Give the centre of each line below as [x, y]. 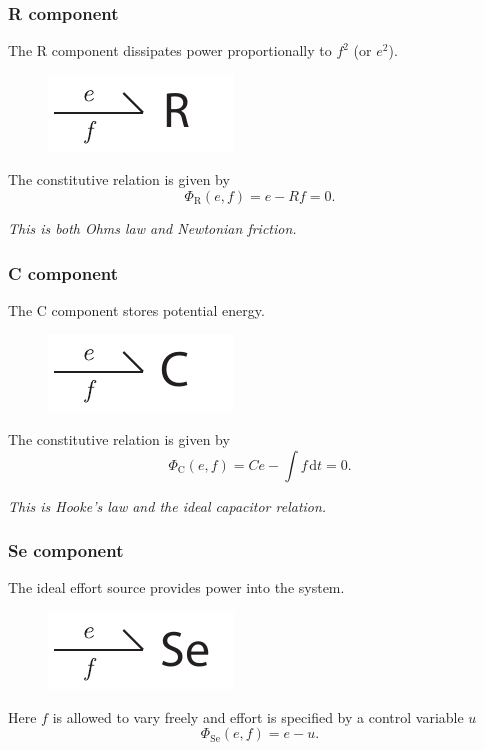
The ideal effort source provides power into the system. [176, 587]
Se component [66, 550]
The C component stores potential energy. [136, 309]
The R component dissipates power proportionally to [170, 50]
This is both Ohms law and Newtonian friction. [152, 228]
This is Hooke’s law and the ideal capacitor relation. [167, 505]
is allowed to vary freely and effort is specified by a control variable [258, 716]
